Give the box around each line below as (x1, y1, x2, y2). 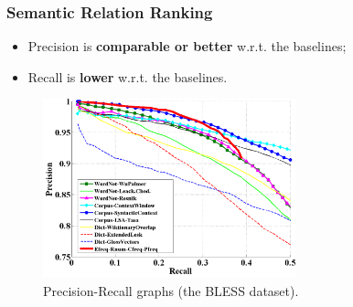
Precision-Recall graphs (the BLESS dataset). (43, 281, 299, 300)
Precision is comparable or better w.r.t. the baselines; (27, 37, 347, 56)
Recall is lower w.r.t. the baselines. (27, 67, 228, 86)
